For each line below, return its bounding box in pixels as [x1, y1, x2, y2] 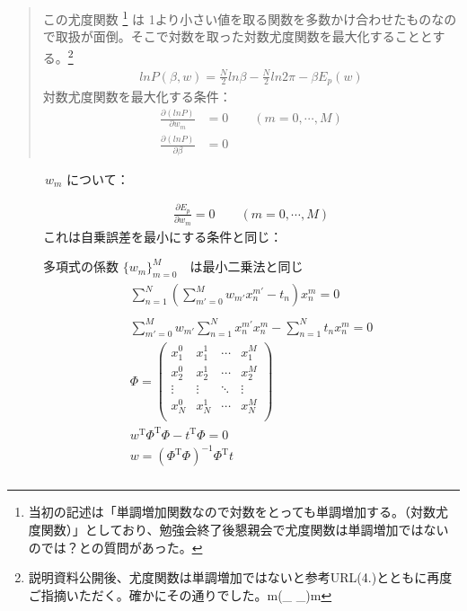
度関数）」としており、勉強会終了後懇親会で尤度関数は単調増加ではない [28, 520, 449, 539]
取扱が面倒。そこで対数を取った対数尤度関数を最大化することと [55, 27, 433, 46]
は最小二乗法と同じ [189, 257, 304, 276]
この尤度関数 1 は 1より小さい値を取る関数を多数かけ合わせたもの [42, 7, 432, 28]
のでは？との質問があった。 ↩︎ [28, 537, 203, 556]
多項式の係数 [43, 257, 119, 276]
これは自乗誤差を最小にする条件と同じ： [43, 226, 283, 245]
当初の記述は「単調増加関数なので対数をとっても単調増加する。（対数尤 [28, 502, 448, 521]
